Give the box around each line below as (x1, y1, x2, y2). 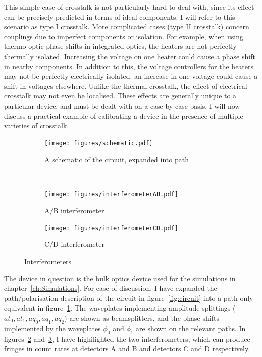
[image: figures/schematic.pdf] (44, 139, 153, 147)
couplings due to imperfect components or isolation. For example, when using (4, 31, 243, 41)
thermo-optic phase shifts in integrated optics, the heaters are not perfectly (4, 41, 237, 52)
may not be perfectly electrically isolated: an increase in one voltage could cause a (4, 71, 258, 81)
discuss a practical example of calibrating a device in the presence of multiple (4, 110, 243, 121)
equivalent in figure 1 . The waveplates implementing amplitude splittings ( (4, 302, 236, 313)
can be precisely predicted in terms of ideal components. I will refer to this (4, 11, 235, 22)
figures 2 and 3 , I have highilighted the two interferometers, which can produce (4, 333, 250, 344)
